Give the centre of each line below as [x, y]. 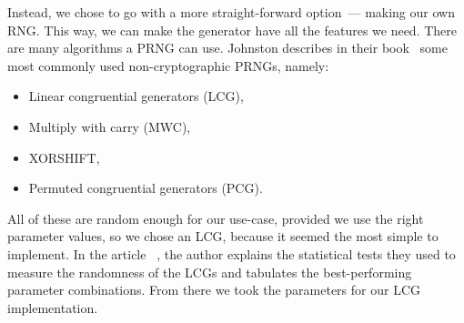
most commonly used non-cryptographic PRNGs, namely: [168, 65]
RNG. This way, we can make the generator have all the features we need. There [232, 30]
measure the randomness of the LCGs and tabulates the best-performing [210, 272]
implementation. [53, 307]
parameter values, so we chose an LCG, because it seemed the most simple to [223, 236]
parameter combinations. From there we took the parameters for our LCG [214, 290]
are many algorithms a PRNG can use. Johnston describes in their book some [227, 48]
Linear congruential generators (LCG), [136, 96]
